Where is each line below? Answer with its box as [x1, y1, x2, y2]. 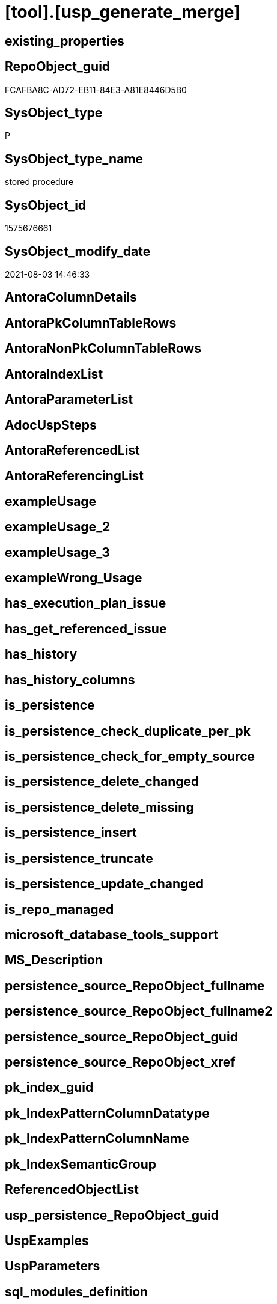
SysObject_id [5, 197, 87, 213]
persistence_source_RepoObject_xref [5, 1055, 236, 1070]
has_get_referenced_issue [5, 621, 167, 636]
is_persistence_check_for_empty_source [5, 748, 255, 764]
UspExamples [5, 1233, 89, 1248]
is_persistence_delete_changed [5, 774, 199, 790]
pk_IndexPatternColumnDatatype [5, 1105, 210, 1121]
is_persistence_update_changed [5, 876, 204, 892]
